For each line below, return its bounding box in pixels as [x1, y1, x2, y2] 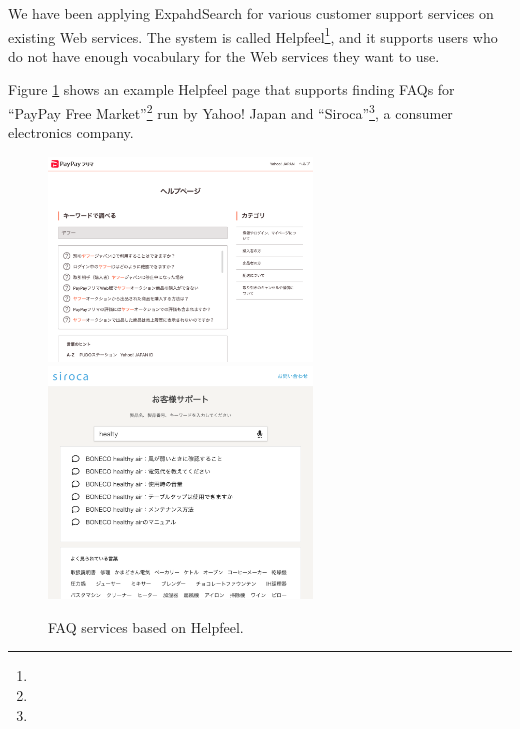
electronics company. [8, 122, 134, 143]
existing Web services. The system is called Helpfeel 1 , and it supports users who [8, 23, 498, 47]
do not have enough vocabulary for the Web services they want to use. [8, 45, 440, 66]
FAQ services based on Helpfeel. [48, 616, 244, 637]
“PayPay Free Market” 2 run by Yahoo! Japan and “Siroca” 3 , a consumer [8, 100, 453, 123]
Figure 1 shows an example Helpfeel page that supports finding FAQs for [8, 79, 455, 100]
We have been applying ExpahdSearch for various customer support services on [8, 3, 494, 23]
